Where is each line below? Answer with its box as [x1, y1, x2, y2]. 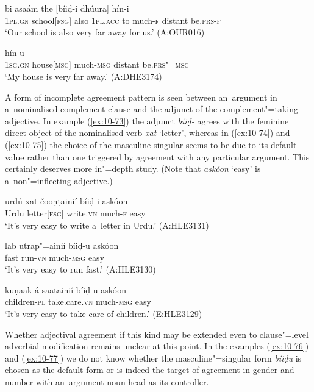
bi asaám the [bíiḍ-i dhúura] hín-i [5, 2, 129, 14]
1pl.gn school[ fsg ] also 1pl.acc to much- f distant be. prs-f [5, 13, 221, 26]
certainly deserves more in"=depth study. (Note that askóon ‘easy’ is [5, 162, 261, 175]
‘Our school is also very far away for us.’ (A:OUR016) [5, 26, 205, 38]
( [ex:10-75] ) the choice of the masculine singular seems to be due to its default [5, 138, 297, 151]
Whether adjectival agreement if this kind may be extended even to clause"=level [5, 327, 309, 340]
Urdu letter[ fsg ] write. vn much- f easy [5, 206, 146, 219]
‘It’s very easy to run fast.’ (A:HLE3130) [5, 263, 156, 276]
